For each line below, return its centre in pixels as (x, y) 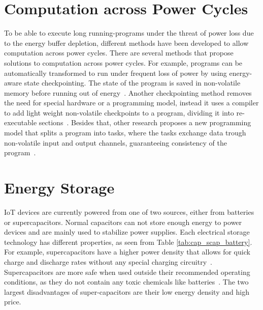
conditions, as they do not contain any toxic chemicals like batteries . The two (126, 282)
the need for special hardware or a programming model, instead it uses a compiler (131, 103)
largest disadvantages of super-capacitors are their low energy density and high (127, 291)
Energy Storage (59, 188)
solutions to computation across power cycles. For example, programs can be (123, 62)
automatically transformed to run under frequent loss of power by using (116, 73)
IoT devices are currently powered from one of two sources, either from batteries (129, 212)
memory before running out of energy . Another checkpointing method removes (128, 92)
